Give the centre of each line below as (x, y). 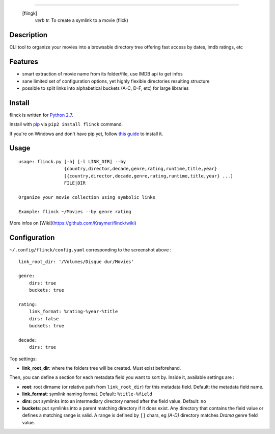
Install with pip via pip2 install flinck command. (66, 124)
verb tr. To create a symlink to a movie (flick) (81, 20)
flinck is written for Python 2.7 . (41, 115)
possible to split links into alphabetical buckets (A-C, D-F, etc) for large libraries (105, 88)
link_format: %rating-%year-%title (73, 312)
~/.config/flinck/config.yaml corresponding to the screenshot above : (90, 250)
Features (24, 62)
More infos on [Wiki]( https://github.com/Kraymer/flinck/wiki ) (73, 223)
